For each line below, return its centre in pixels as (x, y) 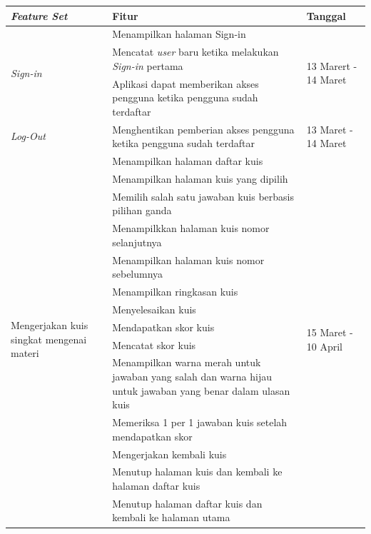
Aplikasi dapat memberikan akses (185, 83)
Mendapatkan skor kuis (163, 327)
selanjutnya (137, 242)
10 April (324, 346)
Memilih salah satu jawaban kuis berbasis (203, 196)
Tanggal (326, 15)
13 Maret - (330, 129)
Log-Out (28, 136)
